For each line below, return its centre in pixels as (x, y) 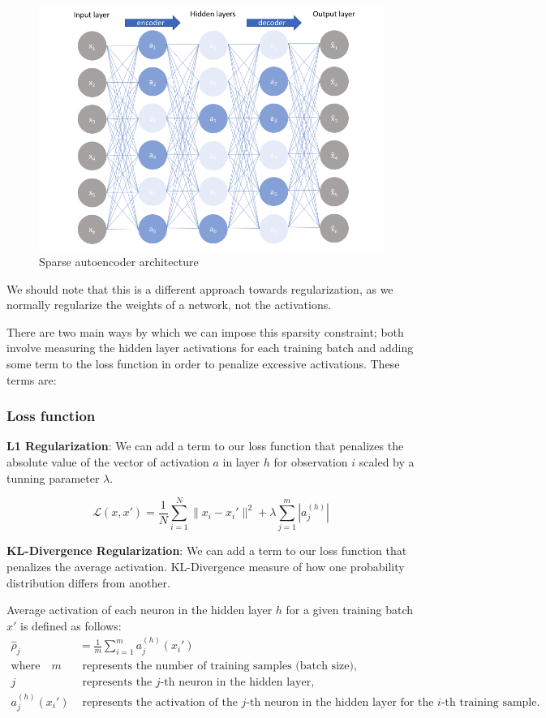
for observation (311, 462)
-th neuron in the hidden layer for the (340, 702)
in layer (241, 462)
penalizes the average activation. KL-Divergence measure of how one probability (206, 566)
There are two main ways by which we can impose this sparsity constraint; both (205, 331)
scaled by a (387, 462)
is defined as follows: (71, 625)
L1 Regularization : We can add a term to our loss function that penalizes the (205, 446)
